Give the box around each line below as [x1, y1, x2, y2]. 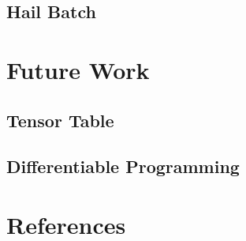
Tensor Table [6, 107, 114, 132]
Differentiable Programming [6, 154, 240, 179]
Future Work [6, 53, 150, 85]
